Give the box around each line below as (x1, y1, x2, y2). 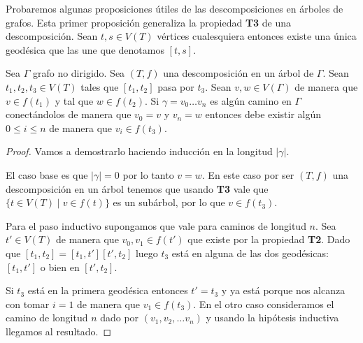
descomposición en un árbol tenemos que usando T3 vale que (6, 181, 269, 196)
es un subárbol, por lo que (113, 195, 225, 210)
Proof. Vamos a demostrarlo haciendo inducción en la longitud (6, 144, 273, 159)
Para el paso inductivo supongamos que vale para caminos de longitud (6, 218, 306, 233)
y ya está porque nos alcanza (221, 283, 346, 298)
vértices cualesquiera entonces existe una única (157, 29, 357, 43)
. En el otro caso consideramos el (193, 296, 334, 311)
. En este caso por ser (201, 167, 294, 182)
